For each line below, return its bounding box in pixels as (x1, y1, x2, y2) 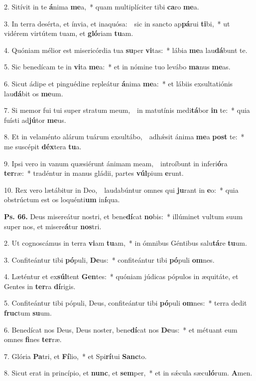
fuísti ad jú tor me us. (4, 114, 66, 125)
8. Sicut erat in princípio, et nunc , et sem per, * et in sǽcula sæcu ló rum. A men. (4, 368, 253, 378)
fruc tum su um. (4, 308, 52, 318)
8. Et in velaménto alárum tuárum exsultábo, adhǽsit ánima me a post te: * (4, 131, 245, 142)
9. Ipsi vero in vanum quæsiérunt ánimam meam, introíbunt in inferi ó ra (4, 158, 228, 168)
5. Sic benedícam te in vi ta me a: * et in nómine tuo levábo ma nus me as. (4, 61, 231, 72)
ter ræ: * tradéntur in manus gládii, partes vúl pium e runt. (4, 168, 184, 178)
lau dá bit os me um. (4, 88, 63, 98)
